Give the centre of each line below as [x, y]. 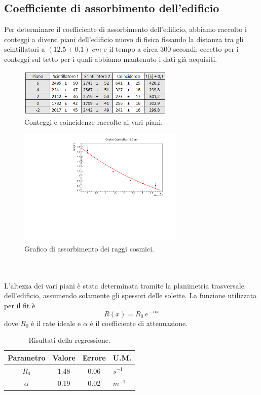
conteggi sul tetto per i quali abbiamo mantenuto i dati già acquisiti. [111, 59]
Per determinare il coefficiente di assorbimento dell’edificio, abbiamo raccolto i [125, 29]
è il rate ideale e [56, 323]
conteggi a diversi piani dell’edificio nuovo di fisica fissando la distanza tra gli [124, 39]
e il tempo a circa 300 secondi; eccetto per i [171, 49]
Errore [94, 357]
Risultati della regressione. [69, 340]
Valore [64, 357]
